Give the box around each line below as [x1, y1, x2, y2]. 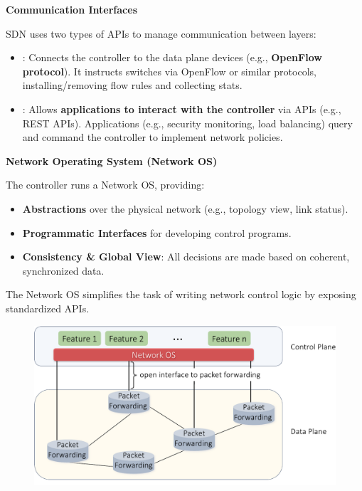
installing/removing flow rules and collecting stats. [22, 78, 243, 93]
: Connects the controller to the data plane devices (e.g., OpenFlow [22, 50, 322, 65]
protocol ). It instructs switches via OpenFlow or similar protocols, [22, 63, 316, 78]
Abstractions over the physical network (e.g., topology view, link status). [22, 201, 348, 216]
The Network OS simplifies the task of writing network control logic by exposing [6, 287, 356, 302]
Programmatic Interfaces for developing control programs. [22, 225, 292, 240]
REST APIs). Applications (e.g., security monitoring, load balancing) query [22, 115, 353, 130]
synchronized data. [22, 263, 105, 278]
